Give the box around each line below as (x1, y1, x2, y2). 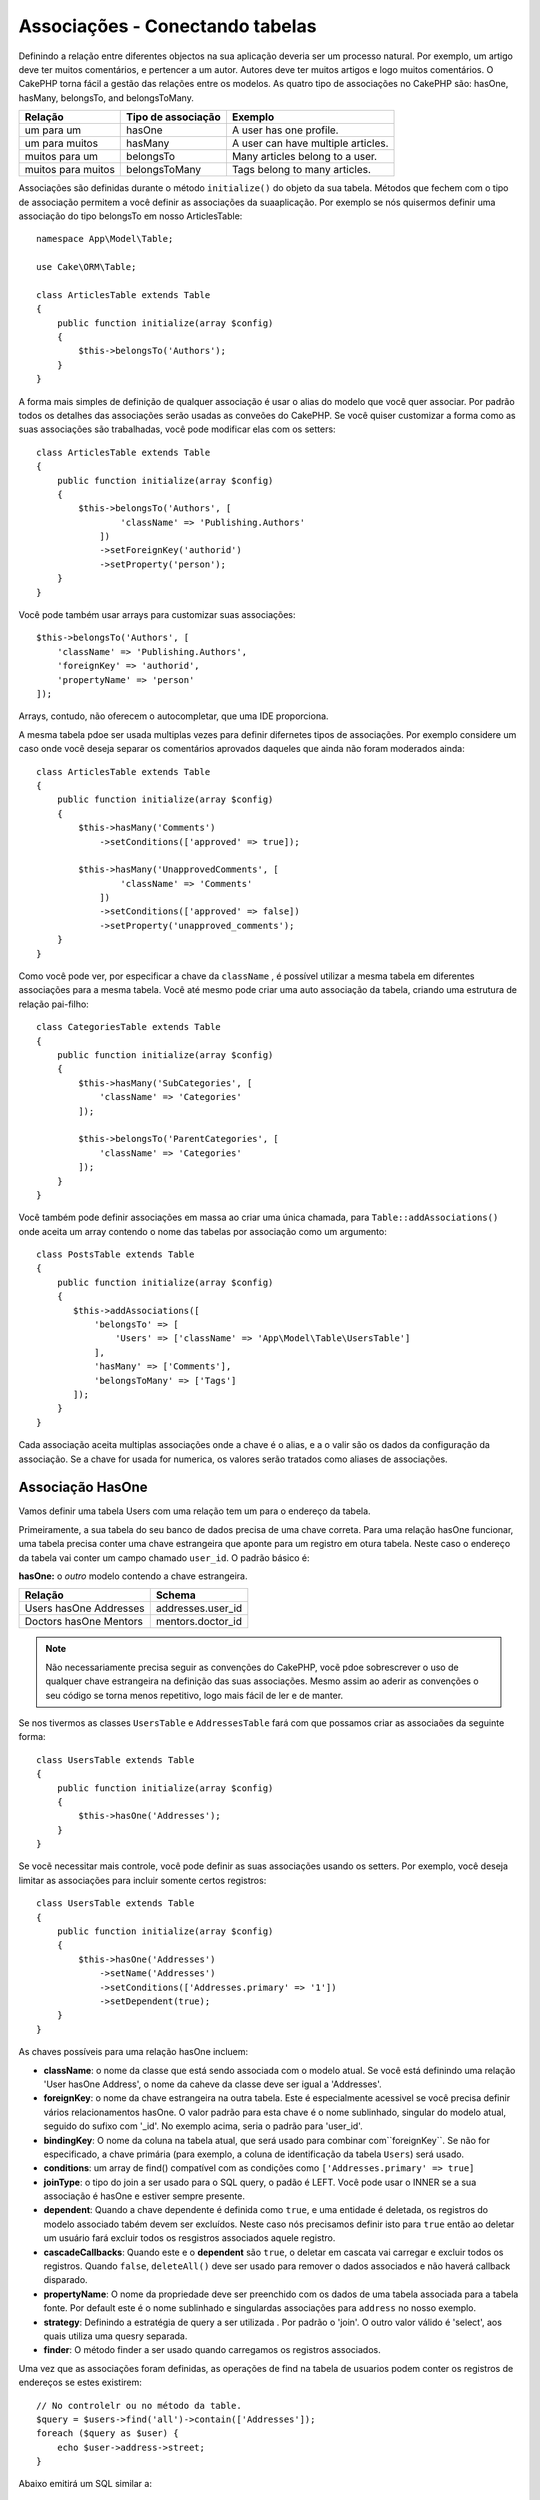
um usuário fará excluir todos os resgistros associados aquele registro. (43, 2232, 336, 2244)
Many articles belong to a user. (231, 150, 378, 164)
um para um (24, 123, 82, 137)
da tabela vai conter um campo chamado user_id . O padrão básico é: (18, 1551, 310, 1564)
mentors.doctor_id (155, 1615, 242, 1629)
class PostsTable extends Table (36, 1249, 195, 1260)
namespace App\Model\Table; (36, 233, 174, 245)
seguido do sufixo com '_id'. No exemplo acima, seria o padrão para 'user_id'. (43, 2120, 364, 2132)
